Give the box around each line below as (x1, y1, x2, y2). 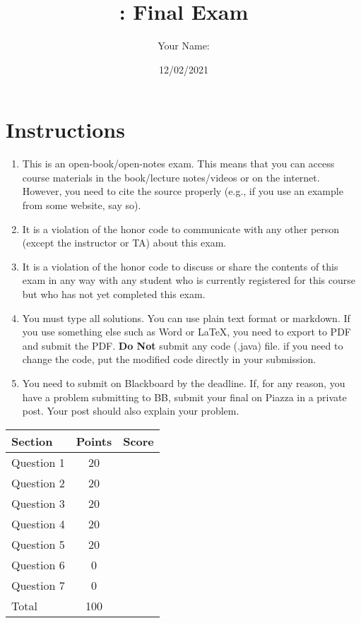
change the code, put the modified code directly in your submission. (22, 352, 316, 367)
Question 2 (11, 474, 65, 491)
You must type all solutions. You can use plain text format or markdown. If (22, 310, 350, 325)
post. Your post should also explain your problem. (22, 403, 239, 418)
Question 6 (11, 556, 65, 573)
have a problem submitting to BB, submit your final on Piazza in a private (22, 389, 347, 404)
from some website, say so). (22, 198, 141, 213)
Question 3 (11, 494, 65, 511)
